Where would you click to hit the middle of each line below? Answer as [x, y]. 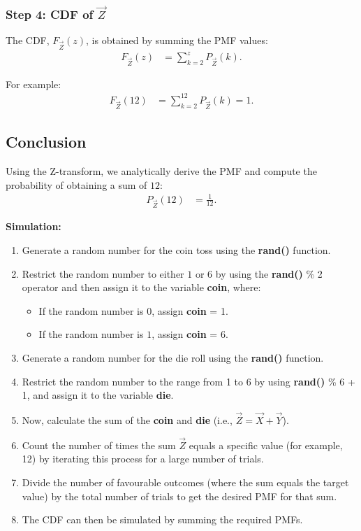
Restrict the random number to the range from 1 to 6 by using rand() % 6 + [189, 381]
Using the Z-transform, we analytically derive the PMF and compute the [161, 170]
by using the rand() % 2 [269, 273]
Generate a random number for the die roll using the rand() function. [173, 357]
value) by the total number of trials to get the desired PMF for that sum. [179, 496]
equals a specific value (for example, [266, 445]
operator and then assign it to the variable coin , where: [141, 287]
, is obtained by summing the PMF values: [177, 40]
